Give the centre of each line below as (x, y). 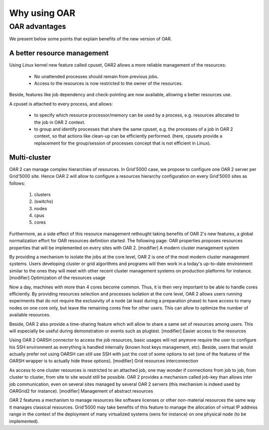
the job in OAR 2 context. (60, 122)
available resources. (30, 315)
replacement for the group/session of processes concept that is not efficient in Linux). (123, 143)
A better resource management (59, 53)
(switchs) (44, 201)
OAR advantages (38, 26)
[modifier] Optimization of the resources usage (57, 278)
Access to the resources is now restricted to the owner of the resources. (108, 83)
